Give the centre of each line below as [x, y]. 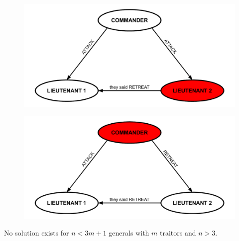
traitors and [178, 233]
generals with [129, 233]
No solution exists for [37, 233]
